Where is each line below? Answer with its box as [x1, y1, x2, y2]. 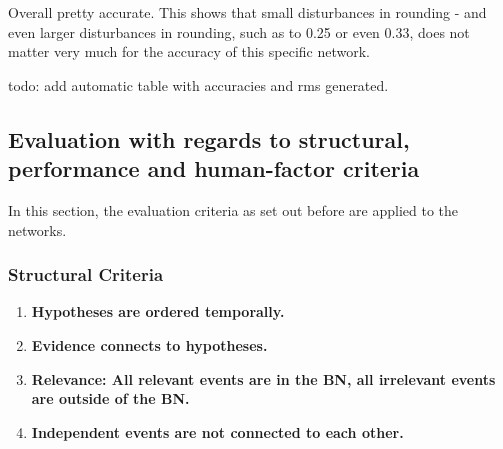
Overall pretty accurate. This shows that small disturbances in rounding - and [8, 2, 487, 22]
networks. [8, 219, 67, 240]
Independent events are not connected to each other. [31, 421, 404, 442]
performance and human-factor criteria [8, 153, 420, 184]
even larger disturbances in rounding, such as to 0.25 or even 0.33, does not [8, 21, 470, 42]
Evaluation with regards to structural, [8, 123, 410, 154]
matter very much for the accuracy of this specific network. [8, 41, 370, 62]
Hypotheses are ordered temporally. [31, 301, 285, 322]
